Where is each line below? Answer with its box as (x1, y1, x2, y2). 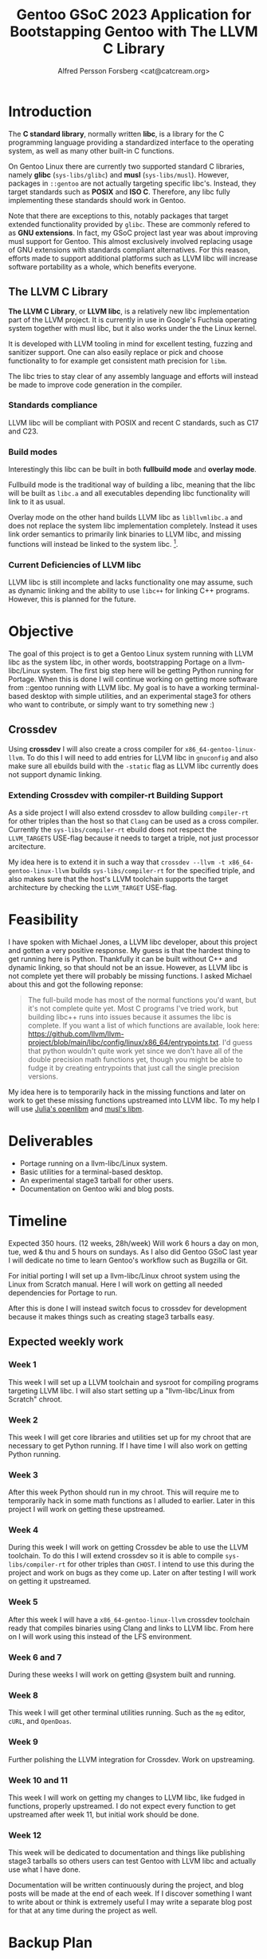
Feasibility (8, 911, 79, 929)
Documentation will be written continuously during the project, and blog (8, 1881, 245, 1890)
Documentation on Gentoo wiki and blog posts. (19, 1183, 175, 1193)
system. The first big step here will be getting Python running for (41, 665, 254, 675)
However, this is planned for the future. (8, 594, 136, 604)
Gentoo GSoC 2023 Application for (16, 6, 252, 24)
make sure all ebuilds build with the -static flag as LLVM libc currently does (8, 761, 259, 771)
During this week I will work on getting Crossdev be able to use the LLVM (8, 1542, 249, 1552)
